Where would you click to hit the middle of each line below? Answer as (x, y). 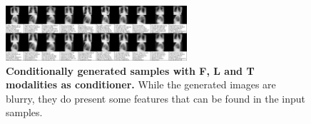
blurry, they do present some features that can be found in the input (156, 98)
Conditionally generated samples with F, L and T (130, 70)
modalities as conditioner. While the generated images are (141, 84)
